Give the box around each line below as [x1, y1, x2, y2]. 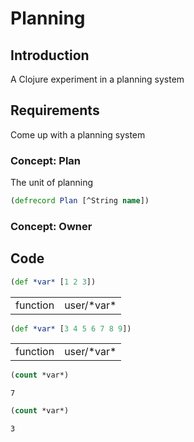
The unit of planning [10, 177, 94, 189]
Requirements [10, 102, 100, 119]
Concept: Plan [10, 153, 82, 167]
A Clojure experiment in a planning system [10, 73, 185, 85]
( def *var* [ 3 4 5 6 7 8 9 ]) [10, 323, 132, 334]
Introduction [10, 47, 90, 64]
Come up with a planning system [10, 128, 146, 141]
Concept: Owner [10, 219, 93, 233]
